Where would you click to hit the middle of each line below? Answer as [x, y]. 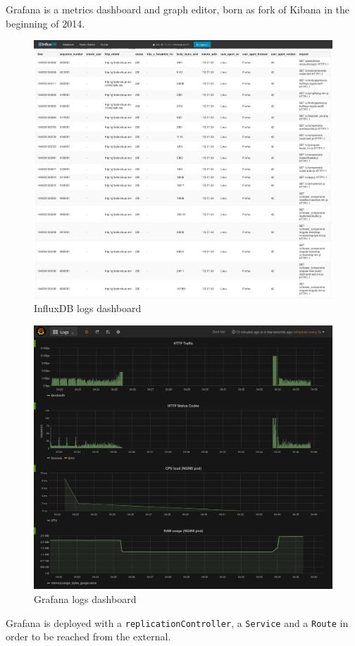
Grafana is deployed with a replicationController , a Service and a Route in [177, 622]
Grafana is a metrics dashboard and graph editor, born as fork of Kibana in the [178, 9]
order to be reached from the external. [88, 636]
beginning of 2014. [45, 23]
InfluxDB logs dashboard [88, 308]
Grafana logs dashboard [85, 599]
